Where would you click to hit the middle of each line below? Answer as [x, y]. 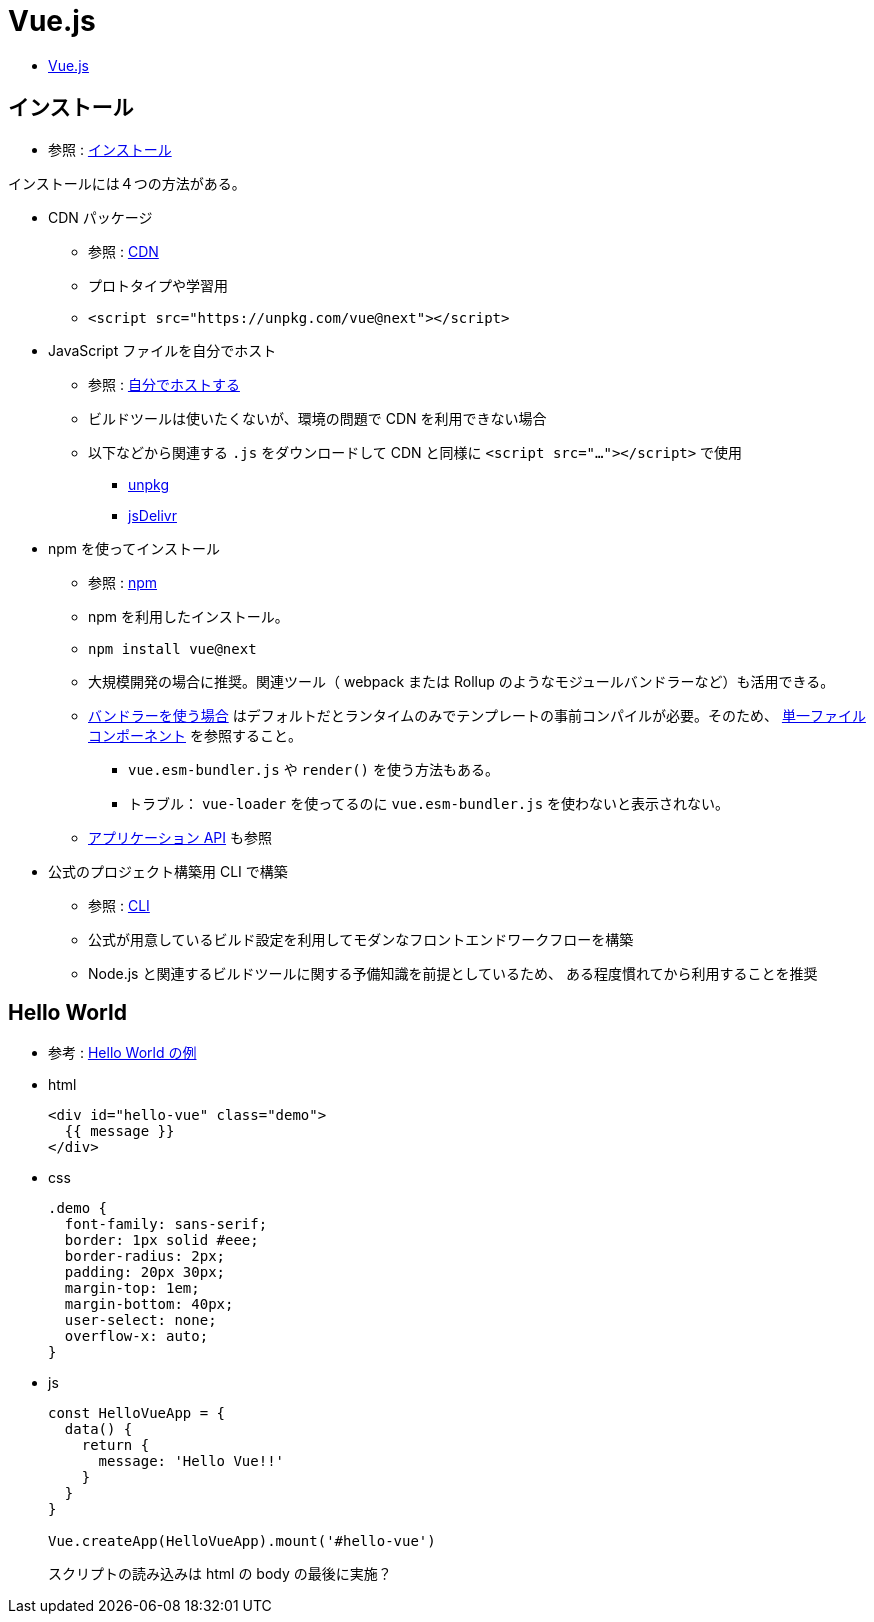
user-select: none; [140, 1320]
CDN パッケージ [100, 217]
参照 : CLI [119, 905]
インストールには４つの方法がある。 [127, 183]
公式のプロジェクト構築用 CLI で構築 [168, 871]
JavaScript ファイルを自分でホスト [162, 350]
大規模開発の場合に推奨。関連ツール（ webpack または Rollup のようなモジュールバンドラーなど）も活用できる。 [461, 681]
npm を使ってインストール [134, 548]
